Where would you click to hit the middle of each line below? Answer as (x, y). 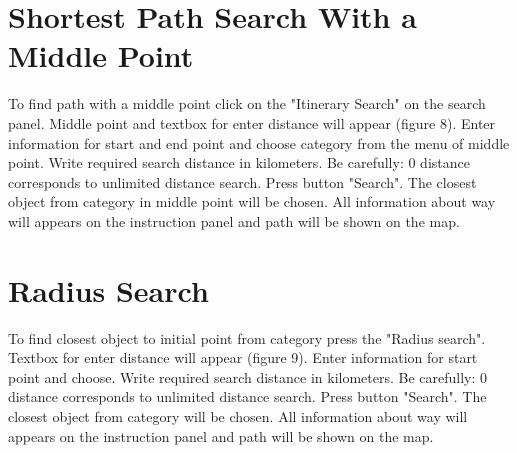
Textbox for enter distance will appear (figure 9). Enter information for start (243, 357)
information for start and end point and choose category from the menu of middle (259, 142)
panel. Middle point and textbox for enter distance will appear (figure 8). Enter (252, 122)
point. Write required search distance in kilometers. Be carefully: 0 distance (239, 162)
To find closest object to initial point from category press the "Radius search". (247, 337)
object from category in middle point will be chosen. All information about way (252, 201)
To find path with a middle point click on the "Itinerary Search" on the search (247, 103)
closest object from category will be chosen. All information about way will (238, 415)
